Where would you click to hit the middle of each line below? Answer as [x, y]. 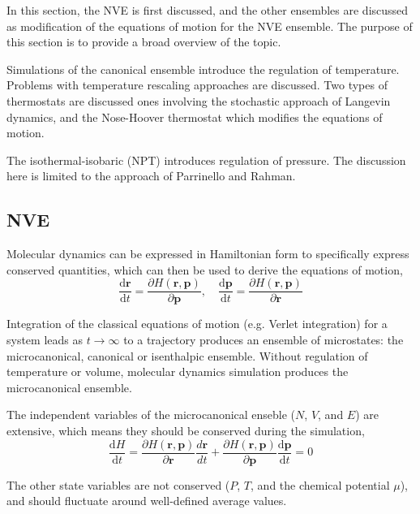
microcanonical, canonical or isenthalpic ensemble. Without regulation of [187, 355]
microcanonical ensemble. [69, 387]
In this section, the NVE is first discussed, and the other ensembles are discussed [208, 10]
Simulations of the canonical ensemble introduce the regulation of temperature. [203, 69]
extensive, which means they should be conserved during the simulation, [186, 430]
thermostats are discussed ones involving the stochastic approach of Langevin [199, 100]
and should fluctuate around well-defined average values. [147, 501]
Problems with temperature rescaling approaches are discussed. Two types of [197, 85]
